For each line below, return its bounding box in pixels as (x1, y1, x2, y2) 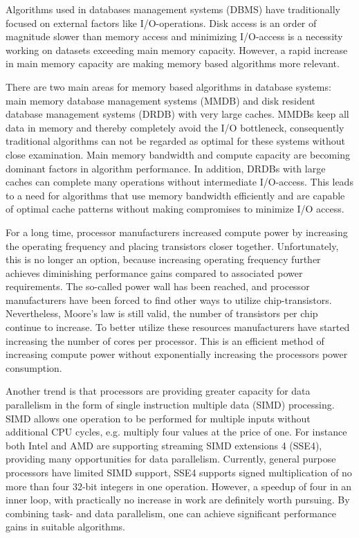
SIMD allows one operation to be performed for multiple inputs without (6, 411, 311, 425)
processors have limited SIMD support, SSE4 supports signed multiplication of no (6, 465, 352, 479)
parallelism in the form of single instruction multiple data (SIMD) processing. (6, 397, 335, 412)
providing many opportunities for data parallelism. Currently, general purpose (6, 451, 336, 466)
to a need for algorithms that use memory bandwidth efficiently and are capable (6, 188, 345, 202)
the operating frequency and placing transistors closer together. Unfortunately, (6, 238, 339, 253)
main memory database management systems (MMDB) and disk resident (6, 93, 315, 107)
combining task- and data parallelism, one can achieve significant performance (6, 505, 336, 520)
